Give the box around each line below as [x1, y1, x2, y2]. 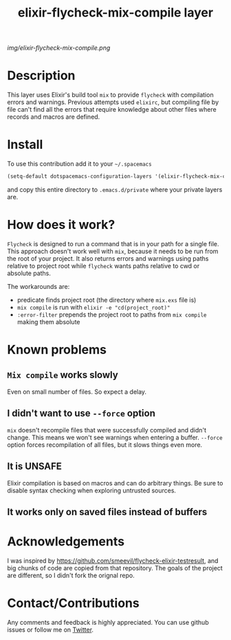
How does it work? [7, 217, 115, 232]
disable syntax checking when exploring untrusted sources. [7, 486, 177, 494]
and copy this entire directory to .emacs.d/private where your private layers [7, 185, 223, 194]
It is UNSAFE [7, 461, 62, 472]
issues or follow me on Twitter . [7, 626, 94, 634]
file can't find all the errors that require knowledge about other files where [7, 106, 217, 114]
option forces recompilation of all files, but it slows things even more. [7, 440, 203, 449]
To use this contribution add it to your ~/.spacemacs [7, 160, 153, 168]
